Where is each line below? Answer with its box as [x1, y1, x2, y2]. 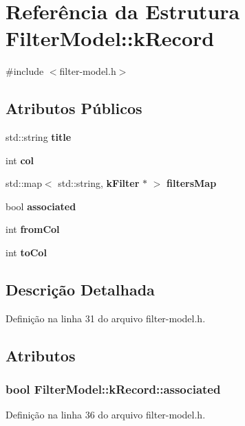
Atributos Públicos [6, 98, 142, 119]
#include [6, 64, 44, 78]
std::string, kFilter [58, 176, 140, 190]
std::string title [6, 130, 72, 144]
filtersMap [167, 176, 217, 190]
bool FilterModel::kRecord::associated [6, 381, 221, 398]
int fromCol [6, 222, 60, 236]
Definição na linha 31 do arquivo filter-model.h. [6, 311, 206, 325]
